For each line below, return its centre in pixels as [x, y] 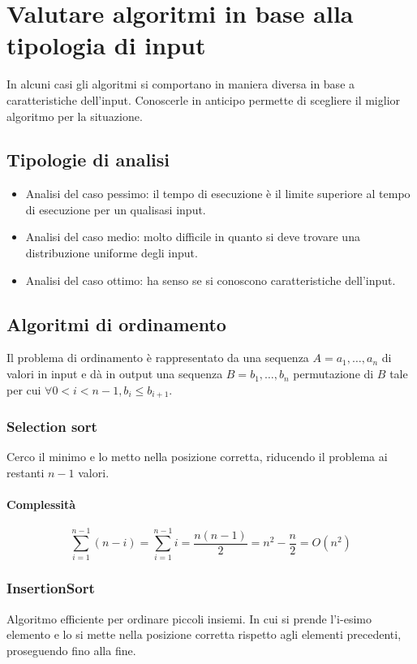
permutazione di [333, 374]
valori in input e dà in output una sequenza [115, 374]
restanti [26, 472]
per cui [24, 389]
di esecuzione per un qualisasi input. [116, 209]
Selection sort [52, 427]
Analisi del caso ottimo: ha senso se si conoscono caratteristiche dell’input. [211, 280]
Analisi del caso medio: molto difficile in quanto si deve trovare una [193, 237]
